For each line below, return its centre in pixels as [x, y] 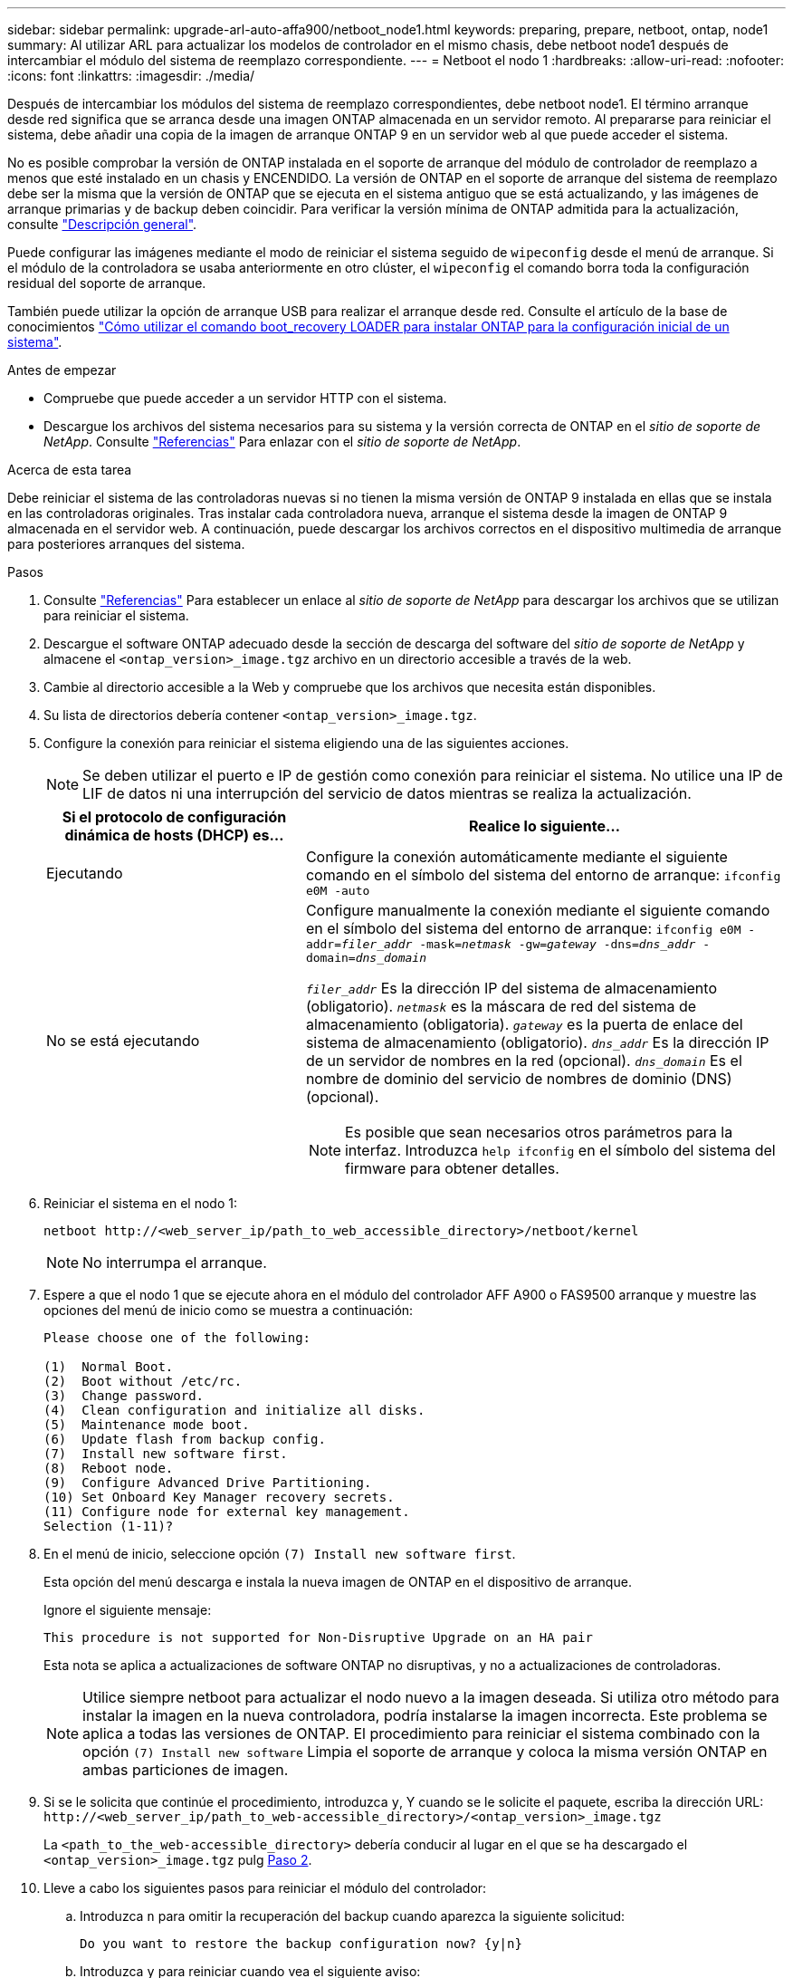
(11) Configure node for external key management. [227, 1512]
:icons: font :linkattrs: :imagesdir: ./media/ [131, 76]
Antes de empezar [62, 370]
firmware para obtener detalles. [452, 1168]
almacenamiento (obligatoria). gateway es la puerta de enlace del [524, 1024]
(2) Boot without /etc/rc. [143, 1381]
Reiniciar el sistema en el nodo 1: [140, 1203]
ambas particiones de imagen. [186, 1770]
